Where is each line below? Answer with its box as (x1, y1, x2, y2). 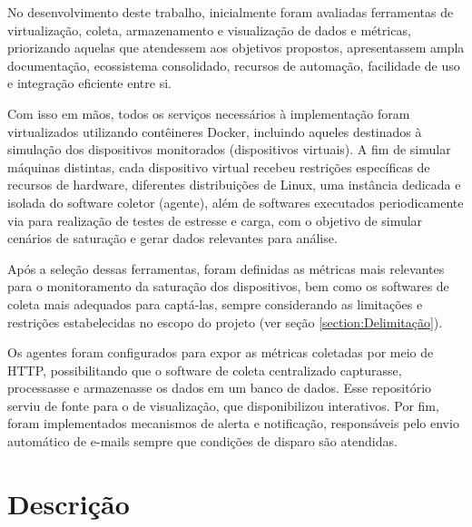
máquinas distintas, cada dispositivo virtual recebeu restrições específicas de (7, 157, 430, 176)
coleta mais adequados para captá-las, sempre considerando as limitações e (7, 294, 423, 313)
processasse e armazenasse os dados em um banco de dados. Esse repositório (7, 378, 432, 397)
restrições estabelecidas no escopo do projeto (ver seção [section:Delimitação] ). (7, 312, 443, 331)
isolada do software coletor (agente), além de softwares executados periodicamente (7, 192, 464, 211)
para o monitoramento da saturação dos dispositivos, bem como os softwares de (7, 277, 449, 296)
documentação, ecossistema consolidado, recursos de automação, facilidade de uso (7, 55, 460, 74)
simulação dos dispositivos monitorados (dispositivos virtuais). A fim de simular (7, 140, 451, 159)
